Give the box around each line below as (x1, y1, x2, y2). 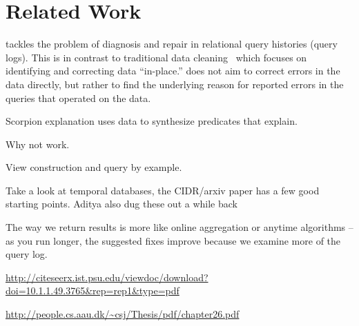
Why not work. (6, 136, 70, 151)
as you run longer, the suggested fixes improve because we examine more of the (6, 233, 341, 247)
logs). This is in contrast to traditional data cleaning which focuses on (6, 50, 307, 64)
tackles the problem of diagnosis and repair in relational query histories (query (6, 37, 338, 51)
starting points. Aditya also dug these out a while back (6, 196, 237, 211)
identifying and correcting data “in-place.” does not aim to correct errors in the (6, 63, 340, 78)
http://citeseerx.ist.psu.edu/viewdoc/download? (6, 269, 208, 284)
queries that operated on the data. (6, 90, 151, 105)
